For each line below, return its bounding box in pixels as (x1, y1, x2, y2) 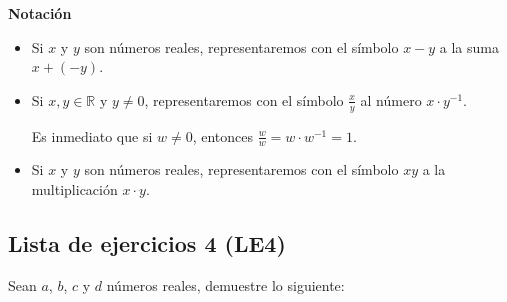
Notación (8, 3, 72, 23)
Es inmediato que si (31, 125, 153, 146)
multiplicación (31, 179, 118, 200)
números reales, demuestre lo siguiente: (106, 274, 345, 295)
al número (360, 89, 422, 110)
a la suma (439, 36, 499, 57)
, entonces (192, 125, 254, 146)
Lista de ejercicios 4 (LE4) (8, 228, 286, 259)
